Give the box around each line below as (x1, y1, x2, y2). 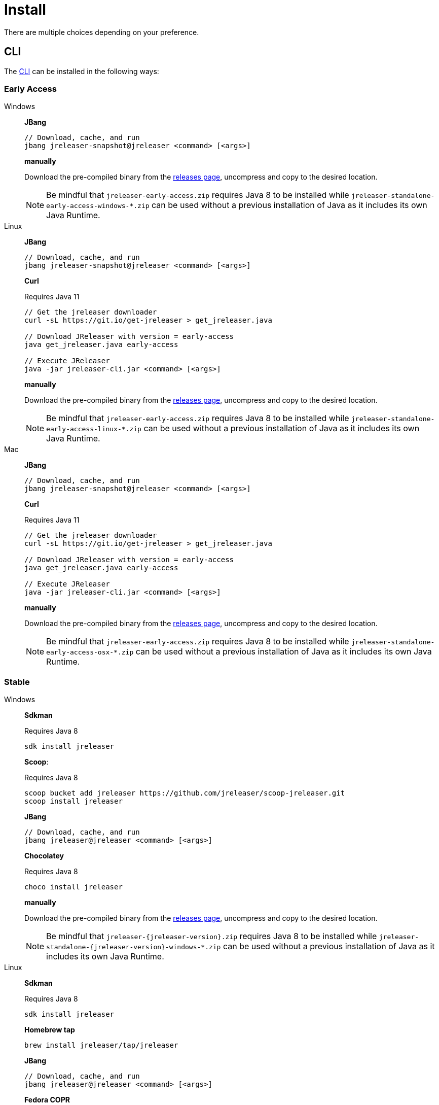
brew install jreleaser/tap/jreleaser (24, 1041, 178, 1050)
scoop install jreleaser (24, 797, 123, 806)
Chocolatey (24, 851, 64, 860)
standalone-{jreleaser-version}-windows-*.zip (46, 943, 221, 951)
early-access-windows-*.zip (46, 202, 150, 210)
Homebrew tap (24, 1025, 75, 1034)
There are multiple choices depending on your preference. (4, 27, 199, 37)
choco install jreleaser (24, 883, 123, 891)
